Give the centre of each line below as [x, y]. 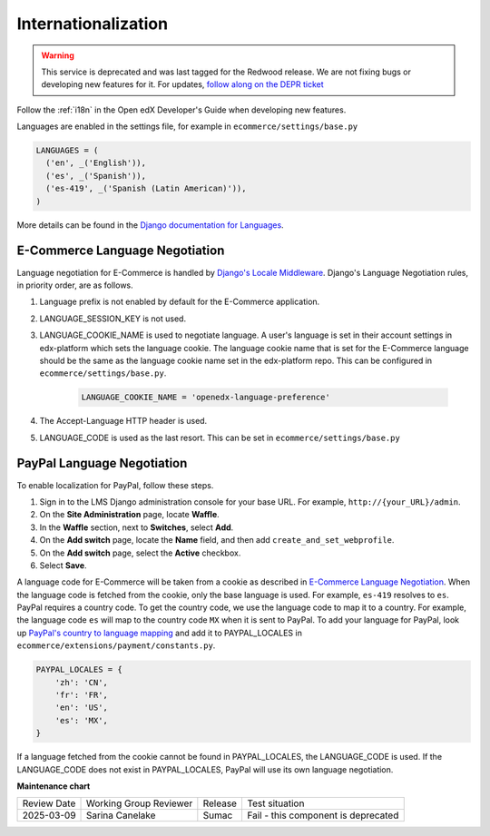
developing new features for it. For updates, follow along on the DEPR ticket [182, 84]
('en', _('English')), [96, 163]
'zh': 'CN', [82, 682]
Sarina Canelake [121, 815]
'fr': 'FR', [82, 695]
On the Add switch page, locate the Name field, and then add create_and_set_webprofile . [217, 540]
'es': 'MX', [82, 720]
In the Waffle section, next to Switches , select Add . [137, 527]
